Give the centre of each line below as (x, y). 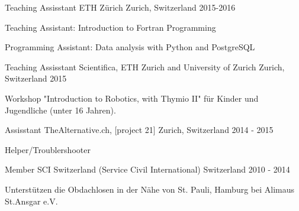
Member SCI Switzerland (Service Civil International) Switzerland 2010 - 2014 (147, 169)
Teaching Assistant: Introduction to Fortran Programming (110, 27)
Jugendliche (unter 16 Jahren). (60, 110)
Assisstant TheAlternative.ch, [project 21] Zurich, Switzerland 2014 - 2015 (139, 130)
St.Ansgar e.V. (31, 201)
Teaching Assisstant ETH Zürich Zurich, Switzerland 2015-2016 (120, 7)
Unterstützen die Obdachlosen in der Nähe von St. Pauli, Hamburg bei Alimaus (150, 189)
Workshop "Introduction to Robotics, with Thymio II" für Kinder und (132, 98)
